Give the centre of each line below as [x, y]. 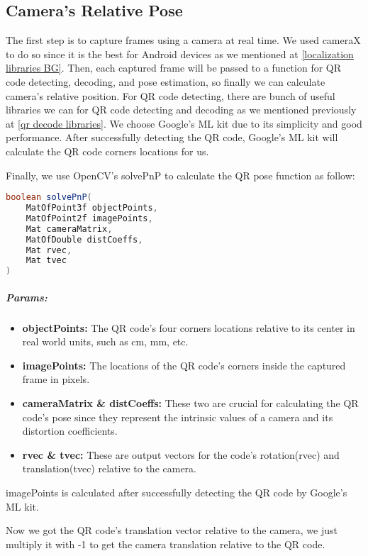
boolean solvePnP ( [49, 198]
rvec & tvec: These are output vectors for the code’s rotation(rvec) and [181, 454]
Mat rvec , [49, 250]
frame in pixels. [56, 379]
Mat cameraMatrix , [69, 229]
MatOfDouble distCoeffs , [84, 239]
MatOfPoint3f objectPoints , [92, 208]
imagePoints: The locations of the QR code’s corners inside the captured [184, 365]
